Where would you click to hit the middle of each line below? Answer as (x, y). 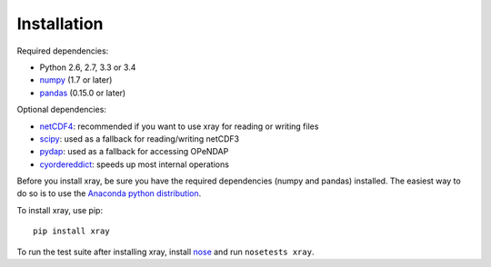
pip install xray (71, 231)
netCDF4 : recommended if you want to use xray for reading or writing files (179, 126)
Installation (60, 24)
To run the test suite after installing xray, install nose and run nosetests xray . (165, 252)
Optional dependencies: (61, 110)
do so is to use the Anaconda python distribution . (109, 193)
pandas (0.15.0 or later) (83, 93)
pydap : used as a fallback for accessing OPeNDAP (134, 152)
